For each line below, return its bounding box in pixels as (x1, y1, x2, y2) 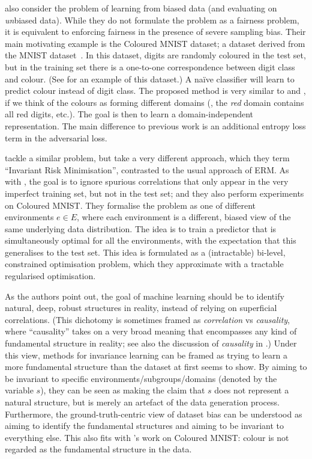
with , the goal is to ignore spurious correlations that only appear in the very (5, 175, 289, 188)
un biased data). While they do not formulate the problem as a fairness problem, (5, 13, 299, 26)
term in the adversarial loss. (5, 131, 107, 144)
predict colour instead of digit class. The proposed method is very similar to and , (5, 84, 306, 97)
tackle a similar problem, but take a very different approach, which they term (5, 152, 290, 164)
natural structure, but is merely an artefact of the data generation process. (5, 396, 280, 408)
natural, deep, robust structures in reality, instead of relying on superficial (5, 301, 277, 314)
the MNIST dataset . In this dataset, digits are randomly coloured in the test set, (5, 49, 306, 61)
